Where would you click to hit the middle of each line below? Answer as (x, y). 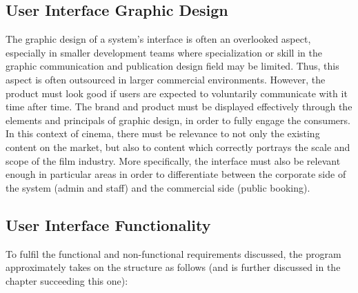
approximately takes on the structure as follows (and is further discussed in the (173, 267)
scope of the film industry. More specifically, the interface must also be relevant (173, 160)
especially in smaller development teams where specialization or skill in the (164, 52)
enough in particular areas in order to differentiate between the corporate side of (176, 174)
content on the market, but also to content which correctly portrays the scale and (178, 146)
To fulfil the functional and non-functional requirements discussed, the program (173, 253)
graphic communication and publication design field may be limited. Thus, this (172, 66)
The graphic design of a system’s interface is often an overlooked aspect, (158, 39)
